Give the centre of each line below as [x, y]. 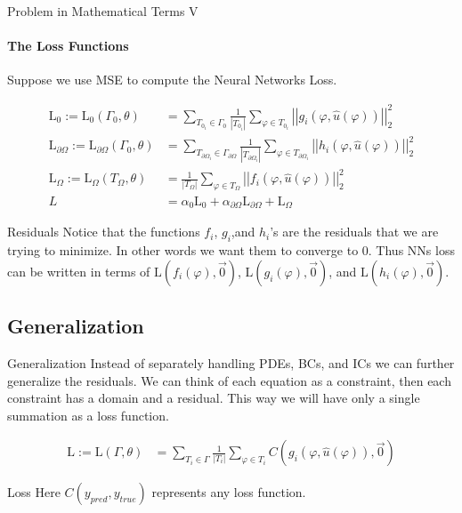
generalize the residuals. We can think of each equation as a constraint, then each [229, 380]
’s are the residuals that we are [354, 232]
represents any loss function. [229, 492]
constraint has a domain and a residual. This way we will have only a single [214, 398]
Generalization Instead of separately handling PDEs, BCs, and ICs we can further [231, 363]
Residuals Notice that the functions [104, 232]
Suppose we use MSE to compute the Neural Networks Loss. [172, 80]
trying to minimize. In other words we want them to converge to [183, 250]
